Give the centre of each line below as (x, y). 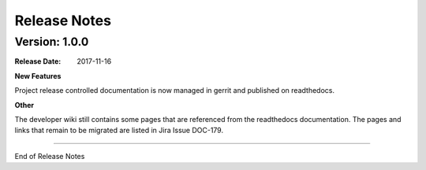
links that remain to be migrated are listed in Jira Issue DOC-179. (119, 131)
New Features (38, 76)
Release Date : (38, 61)
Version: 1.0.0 (52, 42)
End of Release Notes (50, 156)
